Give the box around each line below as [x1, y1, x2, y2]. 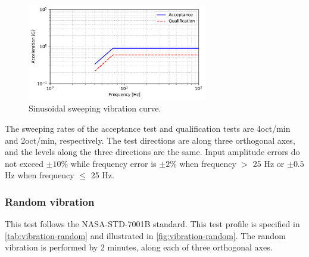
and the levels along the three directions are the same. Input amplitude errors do [5, 145, 300, 158]
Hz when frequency [5, 169, 74, 181]
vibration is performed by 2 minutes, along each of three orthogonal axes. [5, 241, 273, 253]
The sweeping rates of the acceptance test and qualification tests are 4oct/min [5, 122, 291, 134]
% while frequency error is [61, 157, 157, 169]
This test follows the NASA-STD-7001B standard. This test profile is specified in [5, 218, 300, 230]
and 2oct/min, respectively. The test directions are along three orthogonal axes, [5, 134, 295, 146]
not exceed [5, 157, 43, 169]
